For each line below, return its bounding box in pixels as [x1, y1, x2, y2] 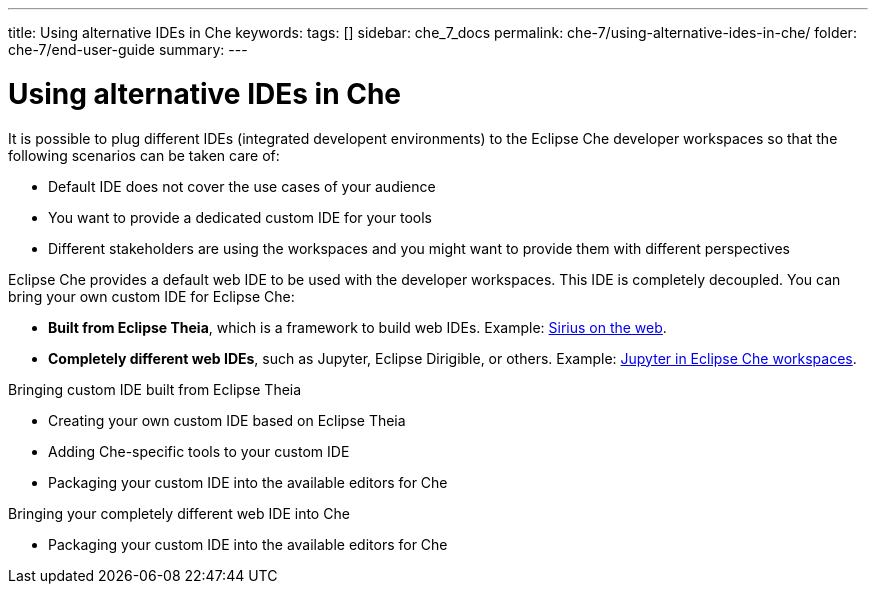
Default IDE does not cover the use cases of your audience [48, 177, 436, 195]
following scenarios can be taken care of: [8, 146, 280, 164]
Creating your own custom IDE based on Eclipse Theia [48, 411, 406, 429]
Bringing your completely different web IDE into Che [8, 504, 350, 522]
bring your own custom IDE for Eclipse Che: [8, 287, 295, 305]
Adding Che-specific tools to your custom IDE [48, 442, 350, 460]
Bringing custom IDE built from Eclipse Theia [8, 380, 302, 398]
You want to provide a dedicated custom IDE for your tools [48, 208, 432, 226]
